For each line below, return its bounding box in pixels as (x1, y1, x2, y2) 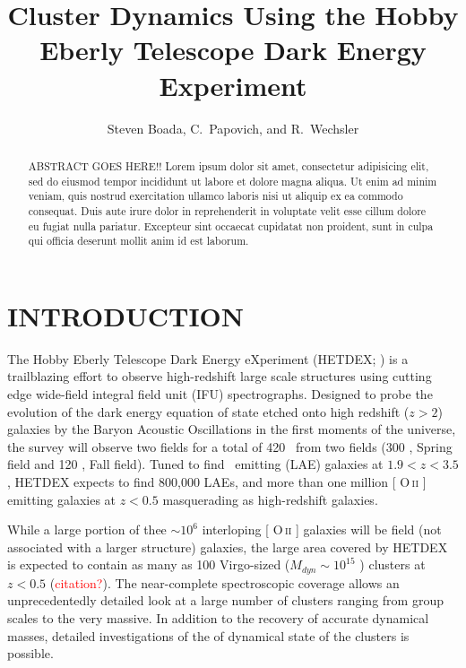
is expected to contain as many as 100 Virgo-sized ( (7, 555, 290, 574)
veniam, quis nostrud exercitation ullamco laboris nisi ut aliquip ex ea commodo (28, 188, 403, 204)
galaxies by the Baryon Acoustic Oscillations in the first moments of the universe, (7, 420, 456, 438)
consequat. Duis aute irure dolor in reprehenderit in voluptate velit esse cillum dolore (28, 203, 427, 218)
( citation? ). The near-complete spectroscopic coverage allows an (49, 573, 400, 592)
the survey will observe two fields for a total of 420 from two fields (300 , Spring (7, 437, 453, 455)
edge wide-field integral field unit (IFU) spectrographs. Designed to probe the (7, 384, 433, 403)
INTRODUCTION (7, 297, 245, 334)
